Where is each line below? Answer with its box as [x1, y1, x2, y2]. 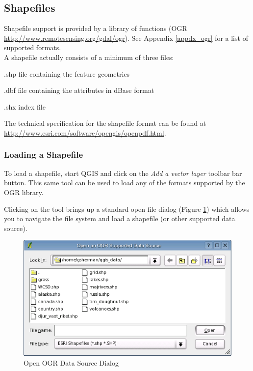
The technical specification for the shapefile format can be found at [4, 118, 206, 128]
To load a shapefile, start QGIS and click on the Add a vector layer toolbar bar [4, 168, 242, 178]
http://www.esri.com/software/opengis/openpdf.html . [4, 127, 166, 138]
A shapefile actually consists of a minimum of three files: [4, 52, 174, 62]
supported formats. [4, 42, 61, 53]
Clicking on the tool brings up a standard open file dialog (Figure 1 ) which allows [4, 203, 250, 214]
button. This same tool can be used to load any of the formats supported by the [4, 177, 245, 188]
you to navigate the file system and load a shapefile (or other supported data [4, 213, 235, 224]
